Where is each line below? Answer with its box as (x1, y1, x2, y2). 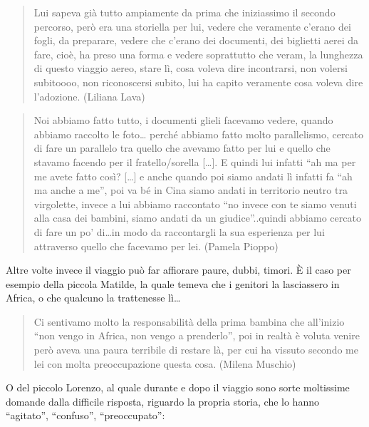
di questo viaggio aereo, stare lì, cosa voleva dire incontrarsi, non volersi (33, 61, 348, 76)
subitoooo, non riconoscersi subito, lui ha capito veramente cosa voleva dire (33, 74, 363, 89)
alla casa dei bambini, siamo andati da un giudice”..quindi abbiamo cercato (33, 210, 361, 225)
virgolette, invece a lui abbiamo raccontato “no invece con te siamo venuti (33, 196, 357, 211)
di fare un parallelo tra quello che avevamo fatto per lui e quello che (33, 140, 331, 155)
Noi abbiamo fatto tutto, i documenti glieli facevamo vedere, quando (33, 113, 333, 128)
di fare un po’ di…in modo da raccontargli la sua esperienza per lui (33, 224, 325, 239)
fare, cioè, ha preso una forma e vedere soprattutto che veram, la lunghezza (33, 46, 363, 61)
